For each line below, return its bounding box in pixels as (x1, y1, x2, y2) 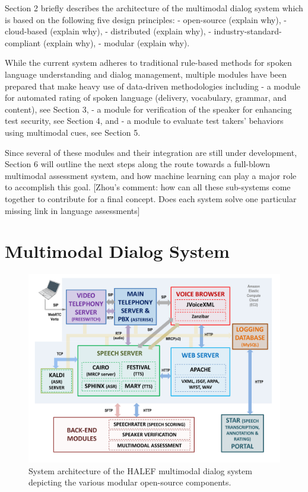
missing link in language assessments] (5, 204, 140, 216)
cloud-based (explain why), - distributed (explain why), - (5, 25, 211, 37)
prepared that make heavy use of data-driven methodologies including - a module (5, 79, 301, 92)
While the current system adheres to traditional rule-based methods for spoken (5, 56, 292, 69)
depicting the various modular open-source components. (28, 476, 231, 488)
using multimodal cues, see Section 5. (5, 126, 141, 138)
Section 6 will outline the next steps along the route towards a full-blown (5, 158, 271, 170)
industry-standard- (214, 25, 282, 37)
